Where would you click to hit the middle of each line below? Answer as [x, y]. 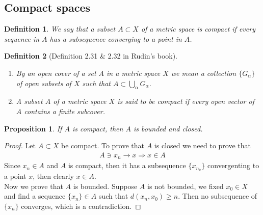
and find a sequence [35, 196]
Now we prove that [34, 186]
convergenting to [233, 165]
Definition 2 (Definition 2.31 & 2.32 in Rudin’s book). [91, 56]
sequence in [22, 38]
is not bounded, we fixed [185, 186]
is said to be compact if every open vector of [186, 101]
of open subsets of [44, 83]
